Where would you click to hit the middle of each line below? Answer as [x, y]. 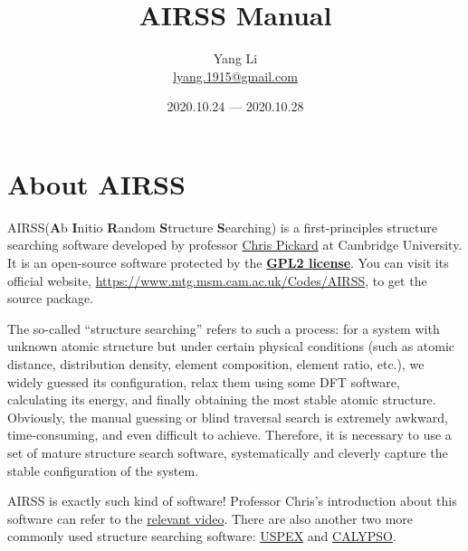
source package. [50, 298]
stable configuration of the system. [103, 470]
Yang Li [235, 58]
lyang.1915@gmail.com [235, 76]
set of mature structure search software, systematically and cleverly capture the [228, 452]
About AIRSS [96, 183]
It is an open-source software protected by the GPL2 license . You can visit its [228, 263]
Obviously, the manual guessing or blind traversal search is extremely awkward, [228, 417]
